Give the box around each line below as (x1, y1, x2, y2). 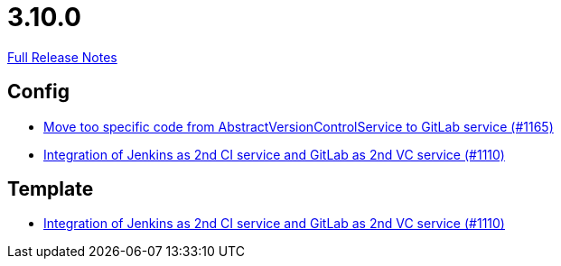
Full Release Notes (7, 49, 117, 65)
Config (7, 80, 70, 104)
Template (7, 178, 94, 201)
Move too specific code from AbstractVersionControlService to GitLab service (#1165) (43, 118, 554, 134)
